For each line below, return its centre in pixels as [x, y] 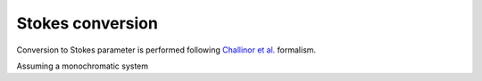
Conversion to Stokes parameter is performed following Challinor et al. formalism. [166, 50]
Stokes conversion [87, 23]
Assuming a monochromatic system [83, 66]
